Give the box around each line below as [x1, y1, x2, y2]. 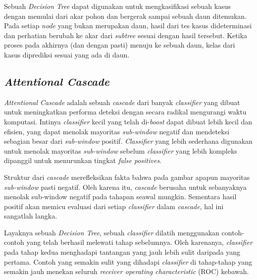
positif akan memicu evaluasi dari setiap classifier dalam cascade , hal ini [4, 201, 224, 211]
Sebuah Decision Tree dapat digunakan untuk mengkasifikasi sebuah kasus [4, 1, 231, 11]
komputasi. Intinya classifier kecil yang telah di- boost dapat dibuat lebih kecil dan [4, 116, 253, 126]
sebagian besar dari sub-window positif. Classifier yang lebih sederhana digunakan [4, 136, 253, 146]
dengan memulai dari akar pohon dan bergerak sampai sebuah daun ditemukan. [4, 10, 247, 21]
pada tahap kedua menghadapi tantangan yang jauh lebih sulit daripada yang [4, 247, 240, 257]
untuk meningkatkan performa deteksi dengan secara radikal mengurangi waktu [4, 107, 247, 117]
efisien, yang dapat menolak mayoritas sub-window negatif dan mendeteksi [4, 126, 230, 136]
